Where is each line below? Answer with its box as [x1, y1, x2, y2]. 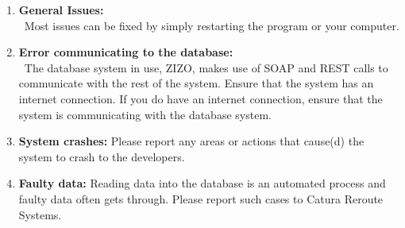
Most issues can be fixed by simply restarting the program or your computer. [24, 17, 399, 33]
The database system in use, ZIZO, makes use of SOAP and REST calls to [24, 59, 388, 75]
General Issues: [18, 2, 104, 17]
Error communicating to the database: [18, 44, 233, 60]
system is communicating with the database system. [18, 106, 272, 122]
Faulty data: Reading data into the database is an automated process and [18, 175, 386, 191]
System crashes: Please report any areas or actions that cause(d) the [18, 133, 364, 149]
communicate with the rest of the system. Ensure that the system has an [18, 75, 374, 91]
